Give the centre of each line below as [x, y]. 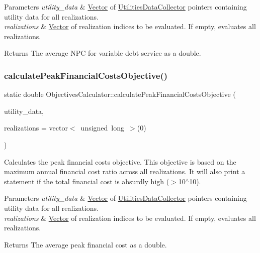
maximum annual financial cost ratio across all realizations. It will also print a [125, 171]
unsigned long [103, 128]
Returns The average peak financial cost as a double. [85, 244]
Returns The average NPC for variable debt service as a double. [103, 53]
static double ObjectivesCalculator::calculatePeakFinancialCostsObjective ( [120, 94]
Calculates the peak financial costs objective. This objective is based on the [120, 161]
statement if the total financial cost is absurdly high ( [87, 181]
